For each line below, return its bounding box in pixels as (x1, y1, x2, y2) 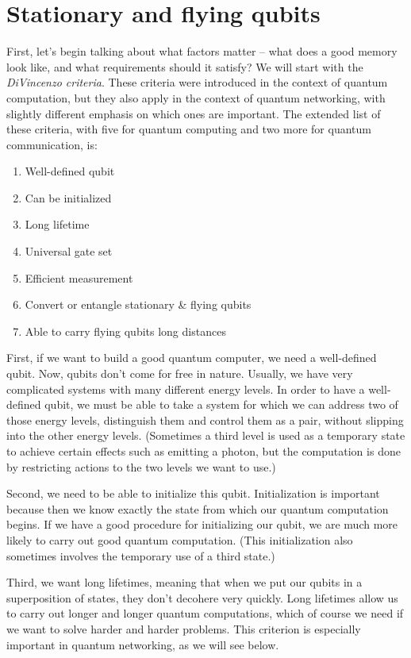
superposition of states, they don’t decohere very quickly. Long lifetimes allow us (6, 589, 398, 606)
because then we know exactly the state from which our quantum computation (6, 500, 389, 517)
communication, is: (6, 136, 98, 152)
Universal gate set (25, 243, 113, 260)
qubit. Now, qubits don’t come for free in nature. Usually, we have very (6, 365, 353, 382)
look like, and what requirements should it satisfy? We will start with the (6, 58, 363, 75)
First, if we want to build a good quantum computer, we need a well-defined (6, 349, 377, 366)
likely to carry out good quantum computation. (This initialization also (6, 531, 353, 548)
